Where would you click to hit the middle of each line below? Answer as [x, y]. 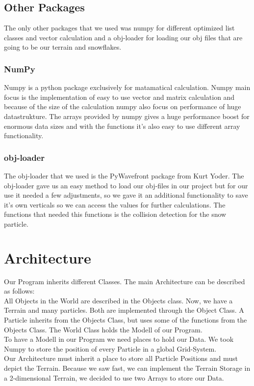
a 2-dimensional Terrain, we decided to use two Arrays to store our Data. [114, 377]
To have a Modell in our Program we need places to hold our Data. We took [119, 339]
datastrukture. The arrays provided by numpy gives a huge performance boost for [127, 116]
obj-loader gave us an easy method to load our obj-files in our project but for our [126, 185]
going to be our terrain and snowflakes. [63, 47]
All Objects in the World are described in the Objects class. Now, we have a [118, 300]
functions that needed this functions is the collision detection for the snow [115, 214]
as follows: [19, 291]
